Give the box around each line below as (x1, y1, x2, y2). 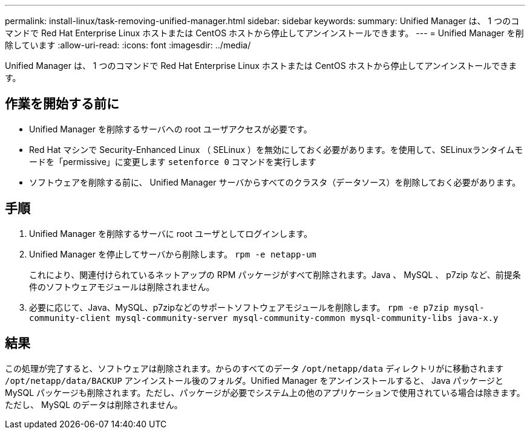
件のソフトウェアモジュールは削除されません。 (29, 281, 215, 292)
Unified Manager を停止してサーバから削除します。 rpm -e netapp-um (29, 248, 316, 259)
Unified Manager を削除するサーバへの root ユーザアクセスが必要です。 (29, 123, 312, 134)
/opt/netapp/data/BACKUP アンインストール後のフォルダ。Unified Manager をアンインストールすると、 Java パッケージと (5, 375, 503, 386)
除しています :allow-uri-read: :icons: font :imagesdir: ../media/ (5, 40, 251, 50)
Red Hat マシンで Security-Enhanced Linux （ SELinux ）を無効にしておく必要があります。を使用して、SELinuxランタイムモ (29, 144, 523, 155)
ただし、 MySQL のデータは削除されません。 (5, 399, 183, 410)
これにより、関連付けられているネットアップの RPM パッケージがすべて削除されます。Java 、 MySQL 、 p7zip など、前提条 (29, 269, 521, 280)
